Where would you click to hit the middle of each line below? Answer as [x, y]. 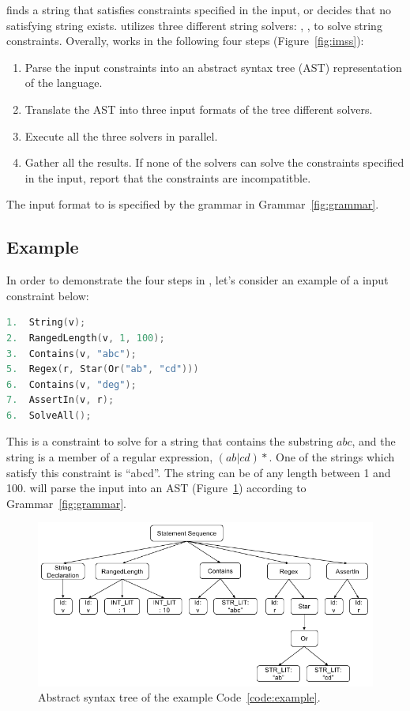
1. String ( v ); [46, 323]
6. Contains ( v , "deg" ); [71, 384]
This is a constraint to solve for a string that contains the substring [170, 441]
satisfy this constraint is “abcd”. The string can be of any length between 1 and [199, 472]
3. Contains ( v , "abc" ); [71, 354]
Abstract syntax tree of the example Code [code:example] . [179, 697]
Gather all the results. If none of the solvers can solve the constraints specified [214, 162]
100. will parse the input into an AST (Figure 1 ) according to [156, 488]
